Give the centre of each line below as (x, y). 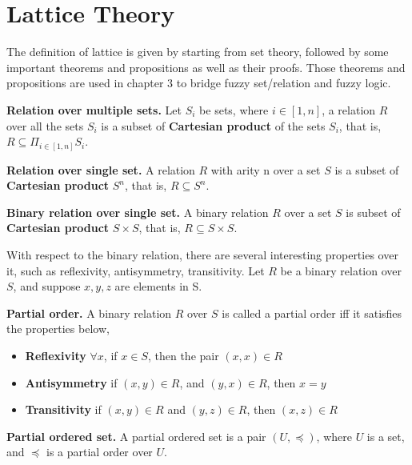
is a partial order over (99, 452)
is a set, (386, 436)
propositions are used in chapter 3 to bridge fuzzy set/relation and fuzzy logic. (199, 83)
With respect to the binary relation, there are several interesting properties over (202, 254)
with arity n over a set (266, 169)
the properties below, (58, 329)
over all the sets (45, 125)
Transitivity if (63, 409)
